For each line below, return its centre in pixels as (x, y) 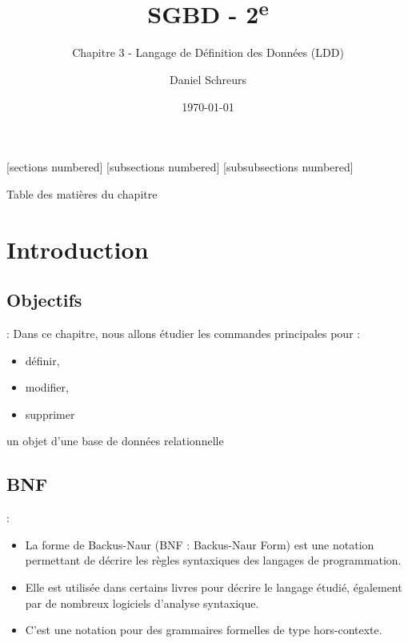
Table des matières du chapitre (82, 193)
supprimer (50, 414)
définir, (42, 360)
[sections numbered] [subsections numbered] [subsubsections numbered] (180, 167)
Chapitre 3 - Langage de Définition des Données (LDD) (208, 52)
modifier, (47, 387)
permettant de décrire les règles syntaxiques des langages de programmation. (213, 560)
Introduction (78, 249)
